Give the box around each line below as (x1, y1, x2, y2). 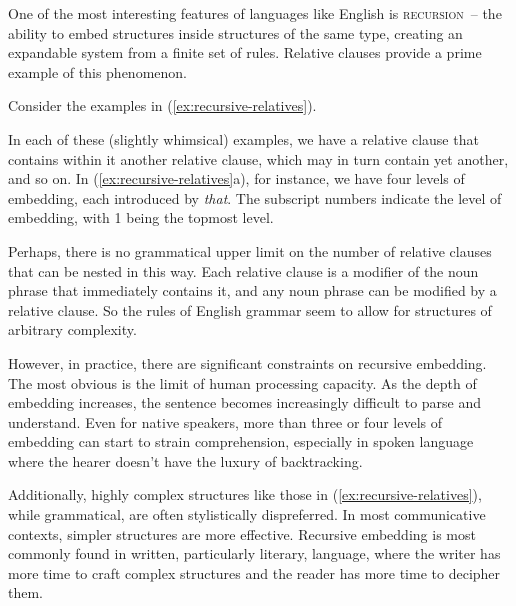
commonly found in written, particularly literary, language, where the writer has (8, 543, 501, 564)
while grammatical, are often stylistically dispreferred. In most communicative (8, 504, 486, 525)
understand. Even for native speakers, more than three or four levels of (8, 411, 443, 432)
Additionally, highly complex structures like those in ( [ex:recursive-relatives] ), (8, 484, 482, 505)
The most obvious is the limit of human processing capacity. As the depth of (8, 372, 477, 393)
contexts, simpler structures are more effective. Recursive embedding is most (8, 523, 476, 544)
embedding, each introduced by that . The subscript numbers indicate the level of (8, 187, 502, 208)
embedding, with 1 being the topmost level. (8, 207, 274, 228)
